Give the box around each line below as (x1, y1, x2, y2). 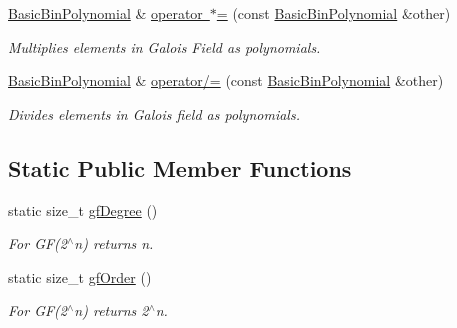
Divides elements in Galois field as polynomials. (8, 103, 300, 124)
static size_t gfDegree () (8, 199, 158, 220)
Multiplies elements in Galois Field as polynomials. (8, 36, 321, 57)
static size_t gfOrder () (8, 266, 152, 287)
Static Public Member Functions (8, 152, 352, 183)
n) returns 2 (74, 300, 149, 321)
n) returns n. (74, 233, 154, 254)
